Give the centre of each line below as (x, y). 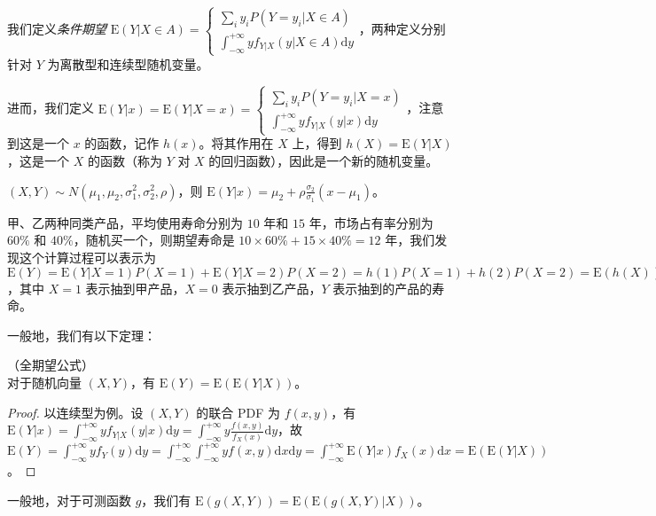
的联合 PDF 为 (238, 412)
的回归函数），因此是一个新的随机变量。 (324, 160)
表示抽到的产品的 (383, 288)
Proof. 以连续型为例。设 (75, 412)
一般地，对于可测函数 (69, 500)
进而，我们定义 (51, 108)
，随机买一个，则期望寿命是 (154, 240)
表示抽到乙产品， (272, 288)
